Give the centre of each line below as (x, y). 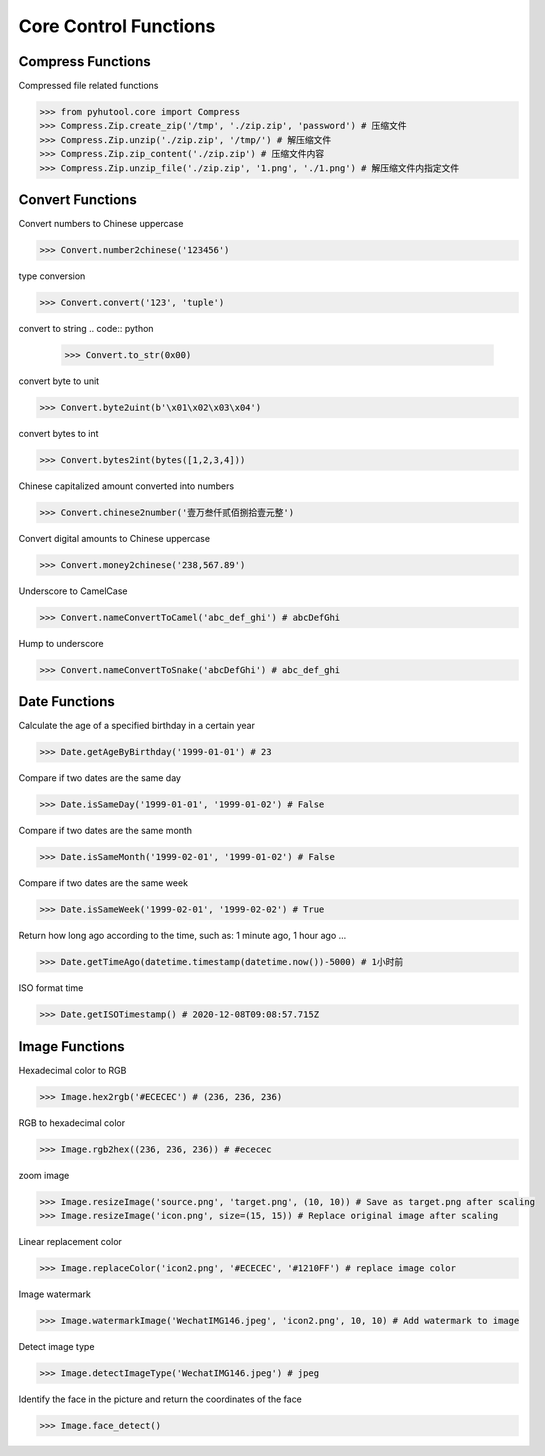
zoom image (44, 1175)
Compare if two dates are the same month (105, 831)
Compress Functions (85, 61)
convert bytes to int (58, 433)
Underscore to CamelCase (73, 591)
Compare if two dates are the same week (103, 883)
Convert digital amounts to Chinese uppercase (114, 538)
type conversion (52, 276)
